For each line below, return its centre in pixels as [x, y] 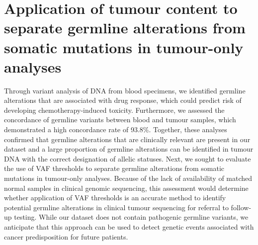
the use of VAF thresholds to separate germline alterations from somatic [114, 168]
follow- [241, 207]
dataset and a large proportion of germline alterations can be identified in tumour [129, 149]
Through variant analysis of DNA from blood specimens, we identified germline [125, 90]
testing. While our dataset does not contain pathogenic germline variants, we [131, 217]
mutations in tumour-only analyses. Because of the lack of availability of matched [128, 178]
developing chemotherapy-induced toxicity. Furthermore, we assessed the [114, 110]
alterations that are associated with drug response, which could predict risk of [123, 100]
